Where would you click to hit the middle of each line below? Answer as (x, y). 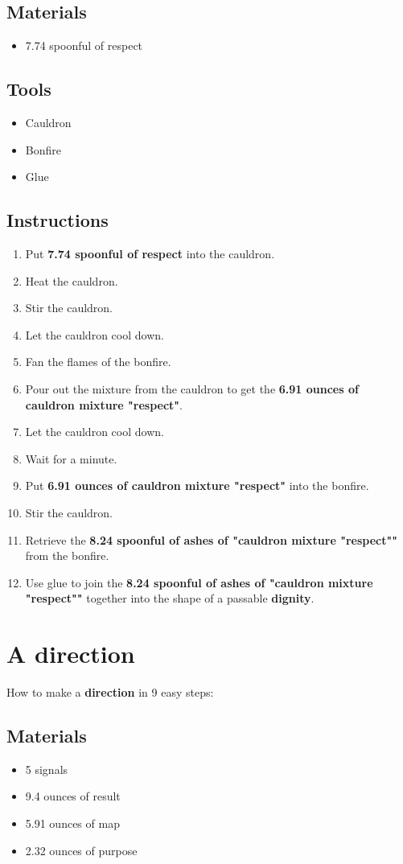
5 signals (47, 769)
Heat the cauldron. (72, 280)
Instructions (58, 220)
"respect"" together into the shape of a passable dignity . (170, 598)
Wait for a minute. (71, 458)
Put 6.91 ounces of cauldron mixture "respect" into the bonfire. (197, 485)
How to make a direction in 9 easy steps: (110, 692)
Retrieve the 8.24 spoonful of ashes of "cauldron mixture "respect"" (211, 539)
